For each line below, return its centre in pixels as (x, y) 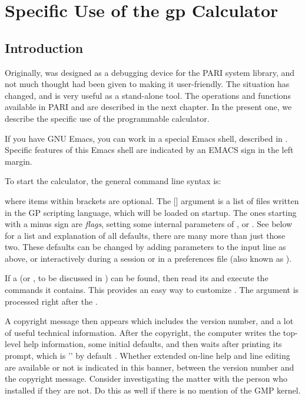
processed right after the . (51, 301)
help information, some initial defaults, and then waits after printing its (152, 344)
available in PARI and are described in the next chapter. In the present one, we (148, 107)
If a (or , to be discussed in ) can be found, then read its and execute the (137, 278)
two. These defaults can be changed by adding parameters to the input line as (145, 247)
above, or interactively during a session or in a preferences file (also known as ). (148, 258)
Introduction (44, 47)
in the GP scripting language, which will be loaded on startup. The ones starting (151, 212)
